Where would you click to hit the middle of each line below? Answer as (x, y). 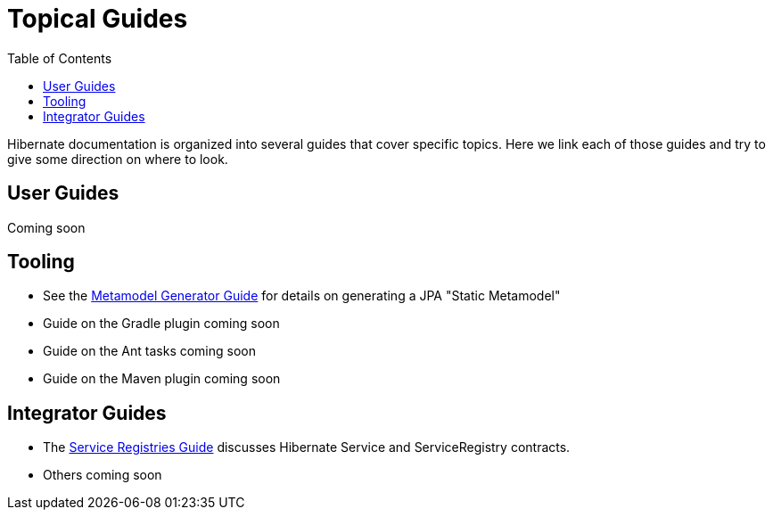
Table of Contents (60, 58)
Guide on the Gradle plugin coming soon (161, 324)
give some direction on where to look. (118, 159)
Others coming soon (103, 475)
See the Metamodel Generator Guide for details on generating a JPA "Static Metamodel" (302, 296)
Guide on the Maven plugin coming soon (162, 379)
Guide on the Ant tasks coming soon (149, 351)
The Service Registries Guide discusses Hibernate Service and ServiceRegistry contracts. (307, 447)
